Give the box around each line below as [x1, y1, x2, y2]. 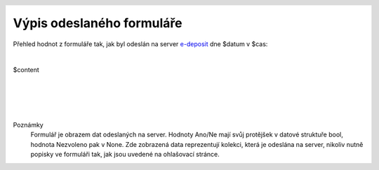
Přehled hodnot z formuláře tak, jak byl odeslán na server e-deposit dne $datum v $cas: [13, 40, 268, 48]
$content [13, 65, 40, 73]
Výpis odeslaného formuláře [13, 15, 182, 31]
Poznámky [13, 120, 44, 129]
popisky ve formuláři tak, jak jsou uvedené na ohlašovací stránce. [30, 150, 220, 159]
